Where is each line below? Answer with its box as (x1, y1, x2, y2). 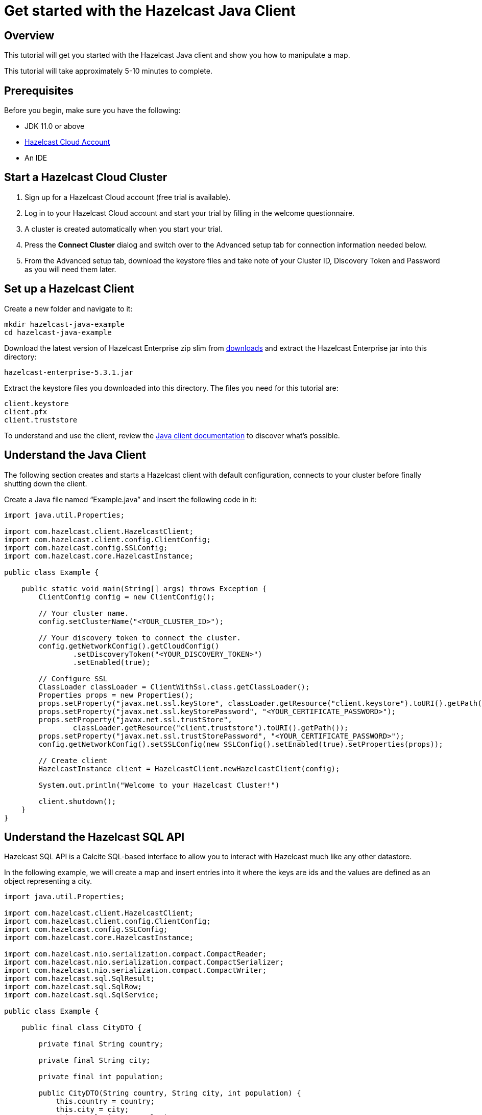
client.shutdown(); (38, 797, 116, 806)
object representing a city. (4, 877, 92, 886)
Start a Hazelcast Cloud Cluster (4, 171, 167, 184)
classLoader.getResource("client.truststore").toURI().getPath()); (73, 723, 349, 732)
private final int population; (38, 1073, 163, 1081)
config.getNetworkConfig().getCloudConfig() (38, 641, 220, 650)
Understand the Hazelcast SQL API (4, 830, 185, 843)
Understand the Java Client (4, 449, 146, 462)
